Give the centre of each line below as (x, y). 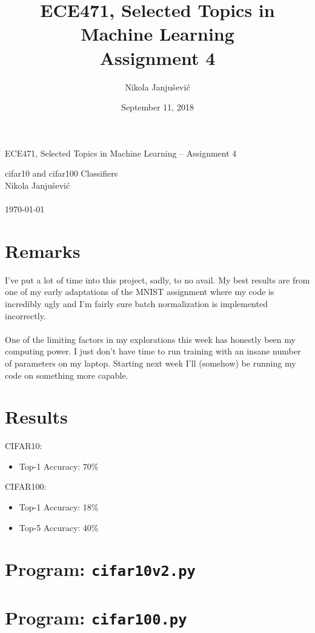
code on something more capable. (67, 375)
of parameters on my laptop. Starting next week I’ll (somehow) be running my (151, 363)
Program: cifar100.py (96, 617)
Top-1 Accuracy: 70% (59, 466)
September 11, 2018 (157, 107)
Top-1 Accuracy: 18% (59, 507)
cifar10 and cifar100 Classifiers (61, 173)
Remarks (43, 250)
